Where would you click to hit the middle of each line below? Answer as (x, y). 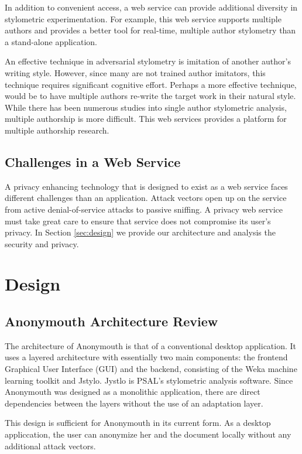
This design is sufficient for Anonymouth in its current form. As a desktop (138, 423)
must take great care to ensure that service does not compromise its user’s (138, 221)
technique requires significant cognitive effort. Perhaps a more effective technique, (151, 84)
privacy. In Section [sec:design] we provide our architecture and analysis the (140, 232)
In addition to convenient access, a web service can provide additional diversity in (151, 7)
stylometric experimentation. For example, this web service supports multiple (143, 18)
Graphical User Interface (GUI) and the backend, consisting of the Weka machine (151, 369)
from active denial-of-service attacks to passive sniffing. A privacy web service (144, 209)
